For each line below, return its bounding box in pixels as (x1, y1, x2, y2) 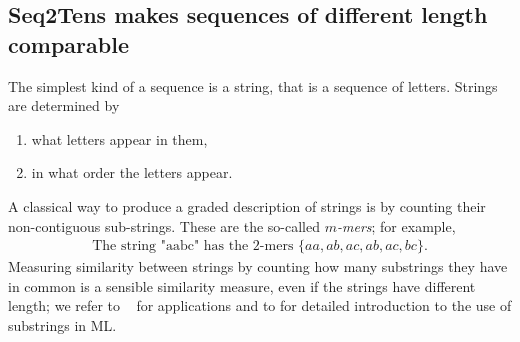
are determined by (8, 95, 120, 116)
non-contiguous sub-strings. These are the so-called (8, 215, 321, 236)
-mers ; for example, (336, 215, 456, 236)
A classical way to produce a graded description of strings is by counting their (8, 195, 486, 216)
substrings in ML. (8, 314, 117, 335)
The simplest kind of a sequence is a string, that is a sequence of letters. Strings (8, 75, 498, 96)
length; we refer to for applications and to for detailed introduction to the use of (8, 295, 512, 316)
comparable (8, 28, 129, 59)
